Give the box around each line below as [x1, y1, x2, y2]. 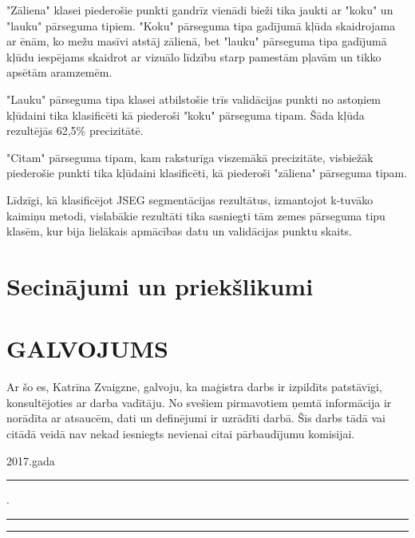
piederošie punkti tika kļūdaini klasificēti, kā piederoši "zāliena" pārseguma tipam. [6, 164, 408, 181]
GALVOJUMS [6, 332, 168, 365]
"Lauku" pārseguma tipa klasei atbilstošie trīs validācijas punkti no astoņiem [6, 90, 381, 107]
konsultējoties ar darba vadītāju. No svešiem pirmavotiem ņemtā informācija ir [6, 394, 392, 410]
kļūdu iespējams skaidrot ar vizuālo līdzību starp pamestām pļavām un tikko [6, 48, 381, 65]
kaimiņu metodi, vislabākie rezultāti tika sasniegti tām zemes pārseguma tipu [6, 207, 385, 224]
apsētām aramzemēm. [6, 64, 113, 81]
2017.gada [6, 452, 55, 469]
